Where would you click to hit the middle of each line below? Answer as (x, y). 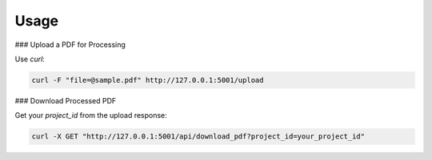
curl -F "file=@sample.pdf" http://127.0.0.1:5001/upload (148, 80)
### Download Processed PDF (66, 100)
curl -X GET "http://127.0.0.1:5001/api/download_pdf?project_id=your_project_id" (198, 137)
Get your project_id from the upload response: (91, 115)
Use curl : (30, 59)
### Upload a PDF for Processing (70, 45)
